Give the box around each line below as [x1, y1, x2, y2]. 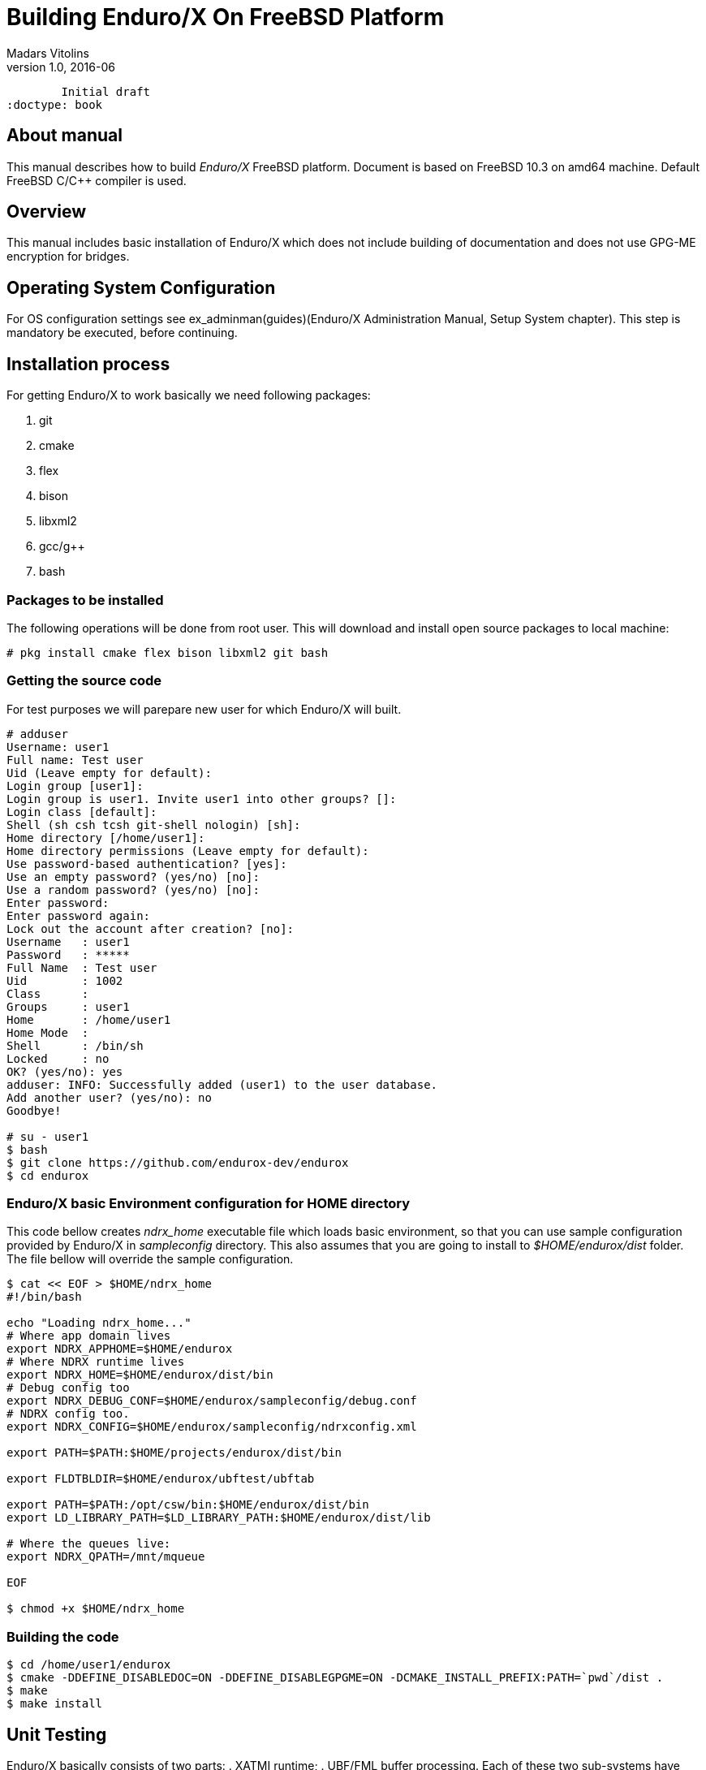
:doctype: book [6, 97, 103, 111]
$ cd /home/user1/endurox [6, 1658, 171, 1672]
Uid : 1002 [6, 973, 123, 987]
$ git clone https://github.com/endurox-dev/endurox [6, 1155, 349, 1169]
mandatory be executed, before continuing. [6, 326, 238, 340]
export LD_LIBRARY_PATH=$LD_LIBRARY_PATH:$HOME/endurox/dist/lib [6, 1511, 431, 1525]
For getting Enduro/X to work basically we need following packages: [6, 388, 371, 403]
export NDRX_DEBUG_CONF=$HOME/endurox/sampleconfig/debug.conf [6, 1394, 417, 1408]
